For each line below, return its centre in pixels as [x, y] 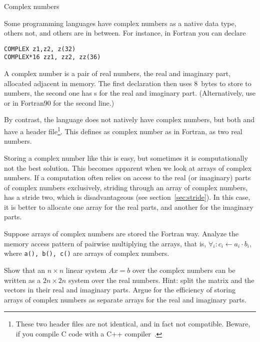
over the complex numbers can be [184, 270]
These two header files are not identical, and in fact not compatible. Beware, [133, 324]
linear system [86, 270]
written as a [22, 280]
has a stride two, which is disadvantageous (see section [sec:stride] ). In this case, [127, 197]
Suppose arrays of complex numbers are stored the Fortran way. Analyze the [121, 234]
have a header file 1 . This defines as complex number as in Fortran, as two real [123, 130]
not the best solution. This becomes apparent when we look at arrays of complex [128, 167]
